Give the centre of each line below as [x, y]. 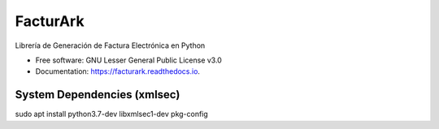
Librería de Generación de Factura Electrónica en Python [110, 45]
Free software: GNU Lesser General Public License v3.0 [129, 60]
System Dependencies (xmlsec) [98, 95]
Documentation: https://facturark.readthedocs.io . [118, 71]
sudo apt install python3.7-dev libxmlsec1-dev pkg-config [112, 114]
